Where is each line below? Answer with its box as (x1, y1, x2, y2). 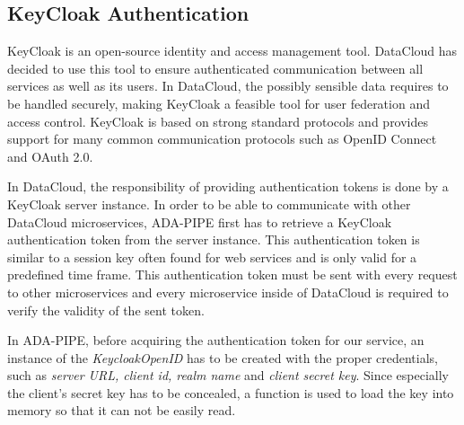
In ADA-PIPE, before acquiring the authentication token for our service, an (7, 331, 425, 350)
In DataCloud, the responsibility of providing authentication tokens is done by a (7, 177, 449, 196)
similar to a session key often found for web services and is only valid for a (7, 247, 417, 266)
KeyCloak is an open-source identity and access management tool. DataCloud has (7, 41, 458, 60)
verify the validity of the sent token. (7, 300, 205, 319)
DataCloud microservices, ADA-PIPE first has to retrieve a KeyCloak (7, 212, 392, 231)
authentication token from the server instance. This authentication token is (7, 230, 420, 249)
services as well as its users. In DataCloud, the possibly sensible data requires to (7, 76, 449, 95)
